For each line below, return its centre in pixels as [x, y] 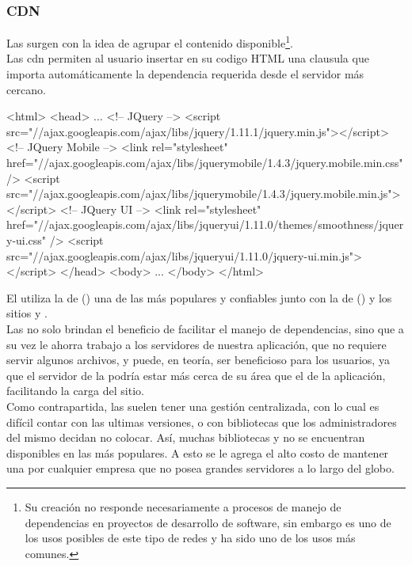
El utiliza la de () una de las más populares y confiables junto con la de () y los [199, 297]
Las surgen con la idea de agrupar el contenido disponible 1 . [150, 42]
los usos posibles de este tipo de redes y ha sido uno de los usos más [190, 538]
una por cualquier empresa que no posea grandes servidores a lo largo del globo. [200, 468]
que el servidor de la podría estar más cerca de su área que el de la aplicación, [196, 375]
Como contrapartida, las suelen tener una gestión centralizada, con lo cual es [193, 406]
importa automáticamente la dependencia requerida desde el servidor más [185, 74]
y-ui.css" [27, 240]
